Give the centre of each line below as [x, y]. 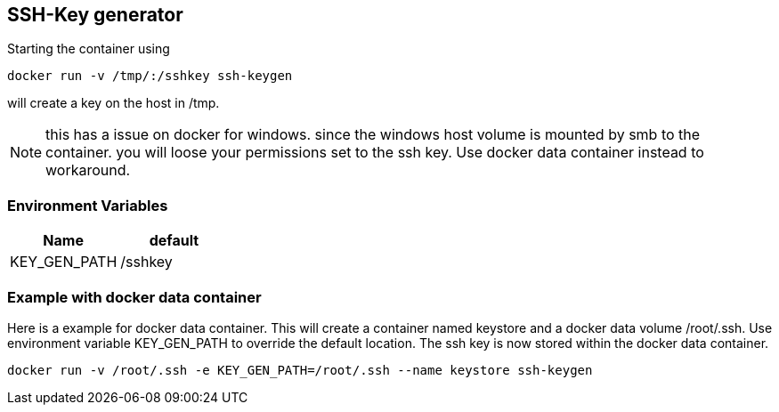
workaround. [88, 170]
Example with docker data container [134, 297]
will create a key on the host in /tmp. [114, 103]
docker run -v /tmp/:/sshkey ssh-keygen [150, 76]
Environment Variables [88, 205]
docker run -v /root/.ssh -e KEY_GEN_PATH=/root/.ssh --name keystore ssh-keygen [300, 370]
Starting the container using [89, 49]
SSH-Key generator [95, 15]
